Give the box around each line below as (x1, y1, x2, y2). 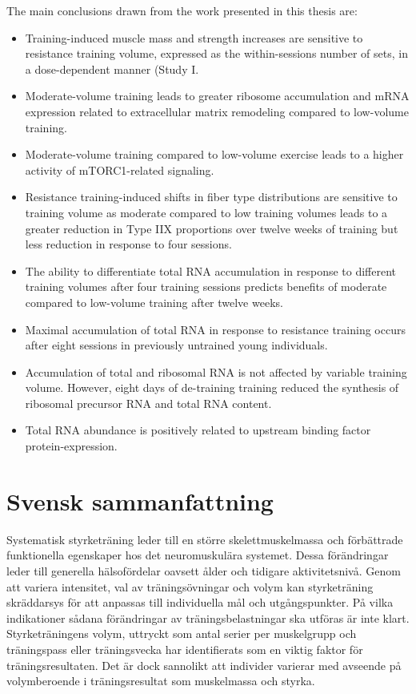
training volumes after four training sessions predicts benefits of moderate (25, 278, 387, 295)
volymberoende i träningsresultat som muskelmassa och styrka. (6, 672, 315, 689)
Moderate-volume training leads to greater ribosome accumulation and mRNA (25, 87, 410, 104)
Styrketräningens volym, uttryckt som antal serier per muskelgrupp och (6, 625, 357, 642)
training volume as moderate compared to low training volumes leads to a (25, 204, 388, 220)
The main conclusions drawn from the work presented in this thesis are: (6, 2, 358, 18)
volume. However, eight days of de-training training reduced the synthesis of (25, 379, 399, 396)
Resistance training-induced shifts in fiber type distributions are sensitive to (25, 188, 398, 205)
